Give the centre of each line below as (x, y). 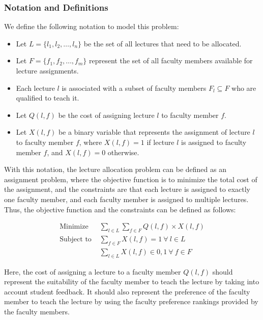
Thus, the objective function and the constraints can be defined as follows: (120, 209)
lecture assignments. (47, 70)
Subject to (76, 239)
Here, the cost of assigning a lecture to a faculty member (93, 271)
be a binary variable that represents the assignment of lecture (154, 132)
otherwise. (123, 152)
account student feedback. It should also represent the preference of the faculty (127, 291)
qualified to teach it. (48, 98)
